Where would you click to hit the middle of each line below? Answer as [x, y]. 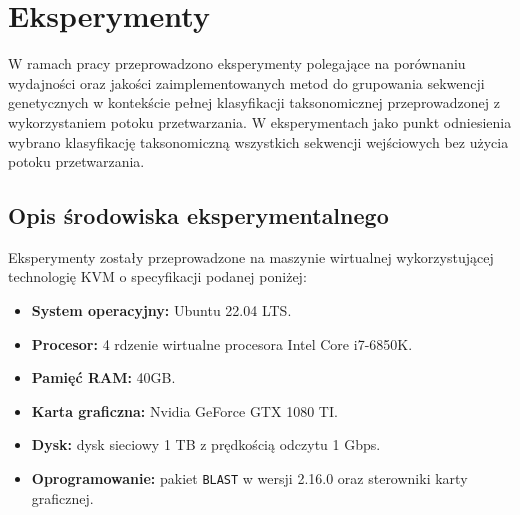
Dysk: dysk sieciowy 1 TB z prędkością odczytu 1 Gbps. [206, 444]
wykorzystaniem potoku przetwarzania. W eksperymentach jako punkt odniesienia [260, 121]
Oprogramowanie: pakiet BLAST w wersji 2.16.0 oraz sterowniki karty [249, 478]
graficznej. [62, 497]
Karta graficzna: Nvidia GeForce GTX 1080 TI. [184, 410]
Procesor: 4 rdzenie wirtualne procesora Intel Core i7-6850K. [222, 343]
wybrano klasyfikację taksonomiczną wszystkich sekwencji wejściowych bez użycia [258, 141]
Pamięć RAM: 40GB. [103, 377]
